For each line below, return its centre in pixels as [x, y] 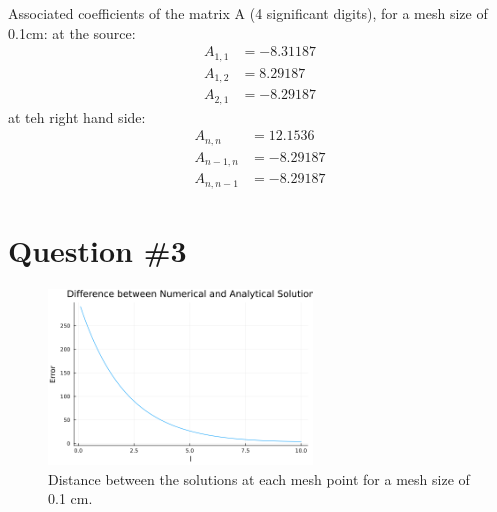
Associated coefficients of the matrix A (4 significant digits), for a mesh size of [248, 13]
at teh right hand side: [77, 116]
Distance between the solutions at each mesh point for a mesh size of [259, 478]
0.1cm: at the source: [72, 32]
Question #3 [97, 249]
